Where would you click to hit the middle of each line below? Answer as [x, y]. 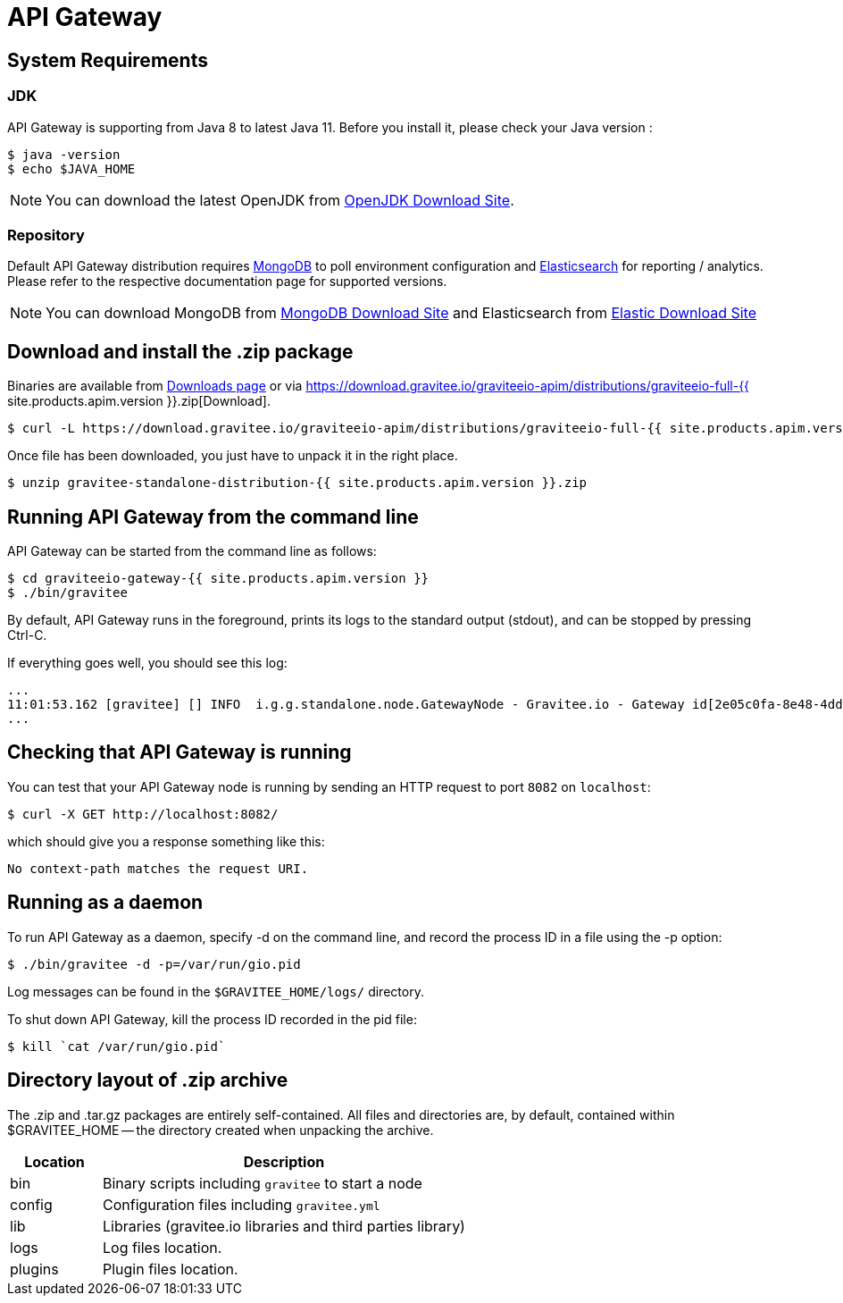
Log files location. [162, 1247]
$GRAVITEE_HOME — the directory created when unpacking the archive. [221, 1130]
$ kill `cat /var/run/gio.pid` [117, 1046]
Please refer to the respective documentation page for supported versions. [227, 282]
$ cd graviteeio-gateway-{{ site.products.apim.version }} [218, 578]
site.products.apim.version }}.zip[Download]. [139, 401]
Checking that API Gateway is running [179, 752]
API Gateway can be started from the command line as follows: [192, 551]
